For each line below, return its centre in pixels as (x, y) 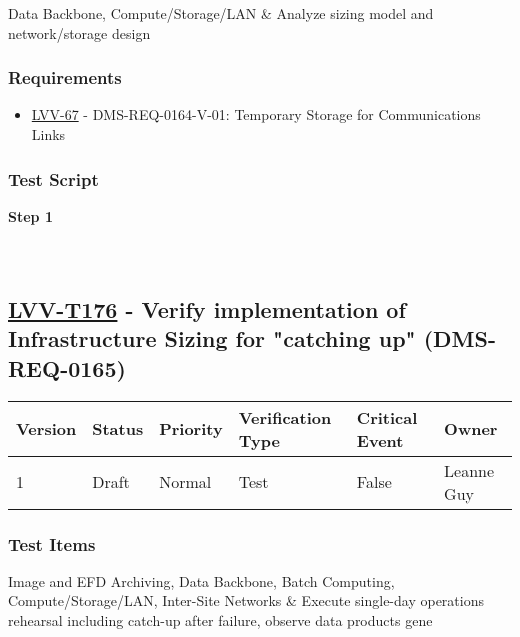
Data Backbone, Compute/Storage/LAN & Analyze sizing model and (221, 13)
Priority (191, 429)
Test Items (52, 543)
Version (46, 429)
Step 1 (30, 215)
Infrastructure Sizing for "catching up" (212, 338)
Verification (285, 417)
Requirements (65, 77)
